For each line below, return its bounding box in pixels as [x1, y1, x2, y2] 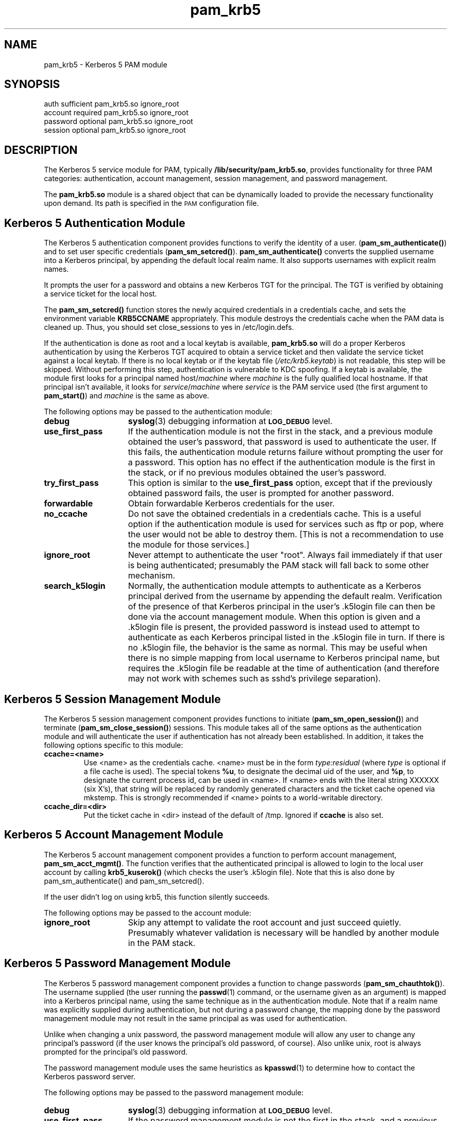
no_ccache [44, 509, 88, 519]
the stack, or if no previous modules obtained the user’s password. [128, 467, 387, 478]
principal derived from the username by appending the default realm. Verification [128, 591, 442, 602]
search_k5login [44, 581, 106, 591]
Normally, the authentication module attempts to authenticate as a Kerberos [128, 581, 421, 591]
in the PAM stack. [128, 937, 196, 948]
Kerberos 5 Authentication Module [4, 216, 185, 230]
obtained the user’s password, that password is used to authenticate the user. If [128, 436, 437, 447]
